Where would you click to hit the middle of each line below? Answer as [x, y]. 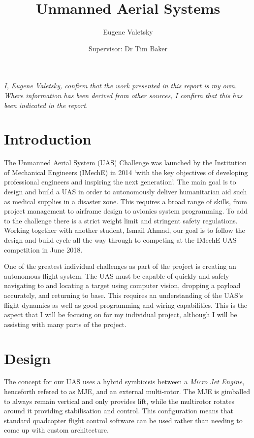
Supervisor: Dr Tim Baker [128, 48]
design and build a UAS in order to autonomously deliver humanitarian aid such [126, 191]
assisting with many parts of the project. [65, 324]
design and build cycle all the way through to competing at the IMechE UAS [120, 239]
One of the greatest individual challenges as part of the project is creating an [120, 266]
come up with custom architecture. [56, 430]
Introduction [48, 139]
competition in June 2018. [43, 249]
